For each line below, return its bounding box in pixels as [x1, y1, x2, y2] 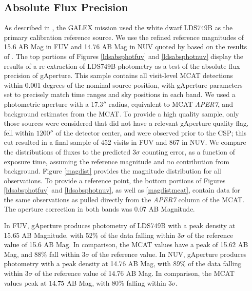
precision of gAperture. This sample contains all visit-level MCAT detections [4, 70, 233, 80]
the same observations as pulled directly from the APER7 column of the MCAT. [4, 194, 245, 204]
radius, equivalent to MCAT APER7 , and [109, 98, 233, 109]
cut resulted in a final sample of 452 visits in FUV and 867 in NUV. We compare [4, 137, 246, 147]
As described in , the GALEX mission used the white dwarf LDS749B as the [4, 22, 233, 33]
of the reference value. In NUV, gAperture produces [91, 249, 247, 259]
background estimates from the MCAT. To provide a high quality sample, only [4, 108, 239, 118]
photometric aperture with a [4, 98, 89, 109]
